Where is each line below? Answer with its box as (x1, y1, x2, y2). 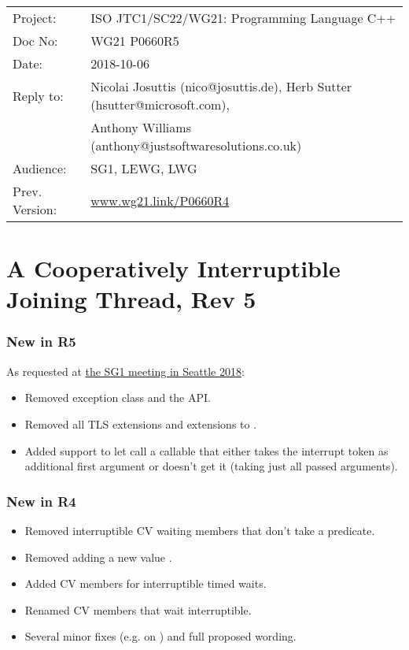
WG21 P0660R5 (90, 32, 179, 50)
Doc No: (13, 32, 58, 50)
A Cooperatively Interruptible (6, 252, 341, 284)
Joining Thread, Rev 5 (6, 283, 256, 315)
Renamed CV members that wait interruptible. (24, 601, 252, 618)
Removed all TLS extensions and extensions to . (24, 415, 257, 432)
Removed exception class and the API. (24, 389, 211, 406)
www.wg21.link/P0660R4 (90, 191, 230, 210)
